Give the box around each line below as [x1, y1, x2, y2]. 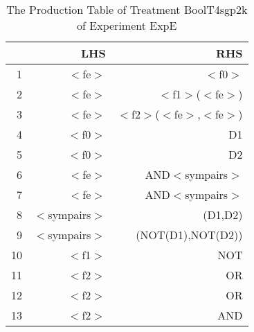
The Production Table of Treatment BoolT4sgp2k [6, 1, 248, 17]
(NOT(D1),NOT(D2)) [136, 227, 243, 243]
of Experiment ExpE [77, 17, 177, 33]
